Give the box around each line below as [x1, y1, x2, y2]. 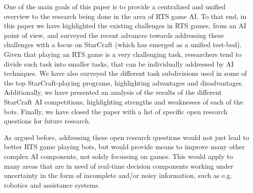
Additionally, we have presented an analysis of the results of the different [4, 87, 222, 97]
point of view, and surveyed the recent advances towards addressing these [4, 30, 224, 40]
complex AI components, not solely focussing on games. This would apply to [4, 151, 233, 161]
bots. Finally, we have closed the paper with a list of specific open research [4, 106, 228, 116]
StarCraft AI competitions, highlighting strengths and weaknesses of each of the [4, 96, 243, 106]
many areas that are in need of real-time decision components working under [4, 160, 233, 171]
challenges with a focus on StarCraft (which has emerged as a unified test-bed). [4, 39, 242, 50]
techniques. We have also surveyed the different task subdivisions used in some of [4, 68, 247, 78]
